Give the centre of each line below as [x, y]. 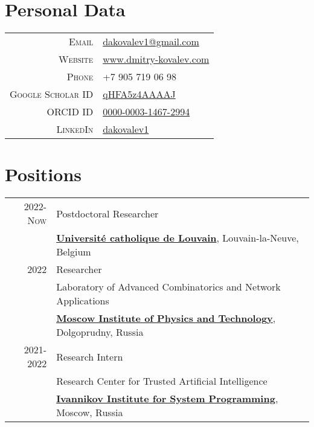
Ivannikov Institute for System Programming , [167, 399]
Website [76, 59]
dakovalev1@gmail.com [151, 42]
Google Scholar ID [52, 94]
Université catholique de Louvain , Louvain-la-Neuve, [178, 238]
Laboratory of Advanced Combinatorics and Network [168, 287]
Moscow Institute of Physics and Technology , [166, 318]
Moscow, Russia [90, 413]
